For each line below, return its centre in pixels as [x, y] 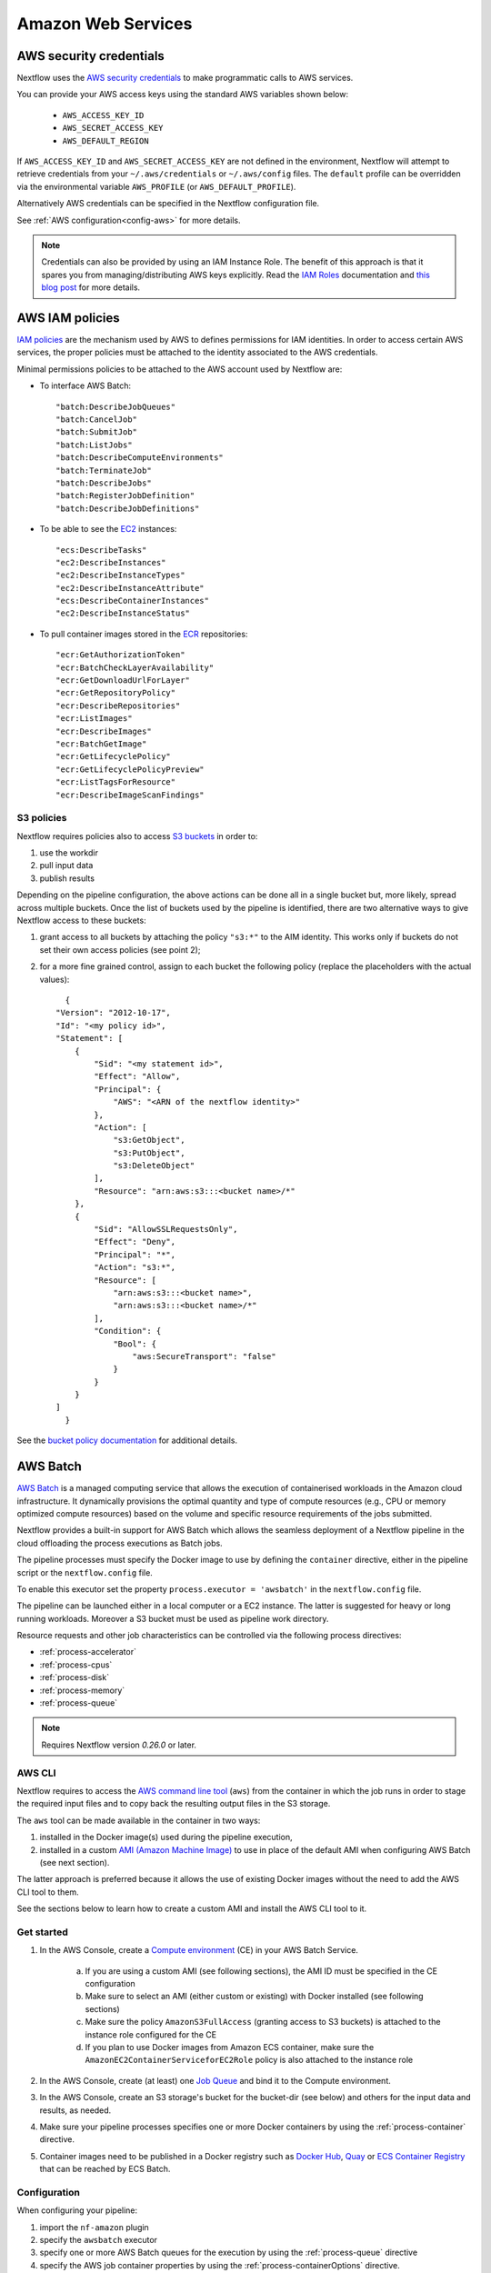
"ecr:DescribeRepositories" [118, 706]
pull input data [66, 866]
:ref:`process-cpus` [76, 1665]
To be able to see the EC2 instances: [108, 529]
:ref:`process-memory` [82, 1690]
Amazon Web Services [105, 24]
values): [55, 979]
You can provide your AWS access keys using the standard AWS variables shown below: [183, 95]
